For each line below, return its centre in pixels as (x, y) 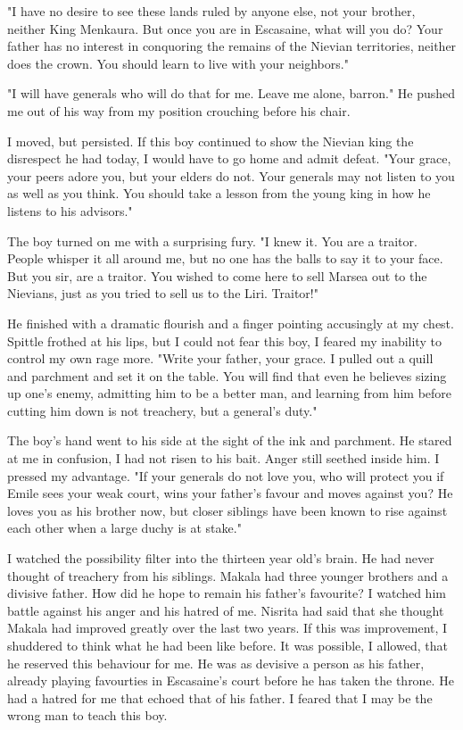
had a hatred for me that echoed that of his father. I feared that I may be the (220, 697)
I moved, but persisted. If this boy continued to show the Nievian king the (211, 141)
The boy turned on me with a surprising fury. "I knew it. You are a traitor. (212, 241)
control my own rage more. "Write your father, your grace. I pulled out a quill (220, 358)
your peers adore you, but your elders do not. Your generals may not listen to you (231, 175)
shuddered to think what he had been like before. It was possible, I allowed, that (227, 645)
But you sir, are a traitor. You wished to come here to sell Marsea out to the (217, 275)
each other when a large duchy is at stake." (124, 528)
